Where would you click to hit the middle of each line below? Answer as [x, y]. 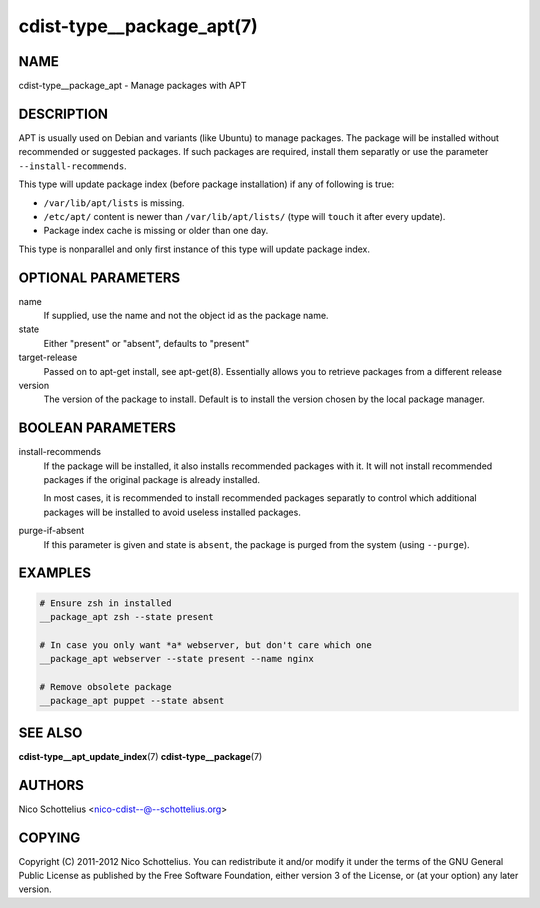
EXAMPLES [55, 573]
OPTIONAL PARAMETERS [99, 277]
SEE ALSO [50, 732]
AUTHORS [51, 785]
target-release [48, 357]
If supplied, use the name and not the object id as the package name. [186, 315]
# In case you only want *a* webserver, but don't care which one [205, 644]
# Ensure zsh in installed [105, 603]
